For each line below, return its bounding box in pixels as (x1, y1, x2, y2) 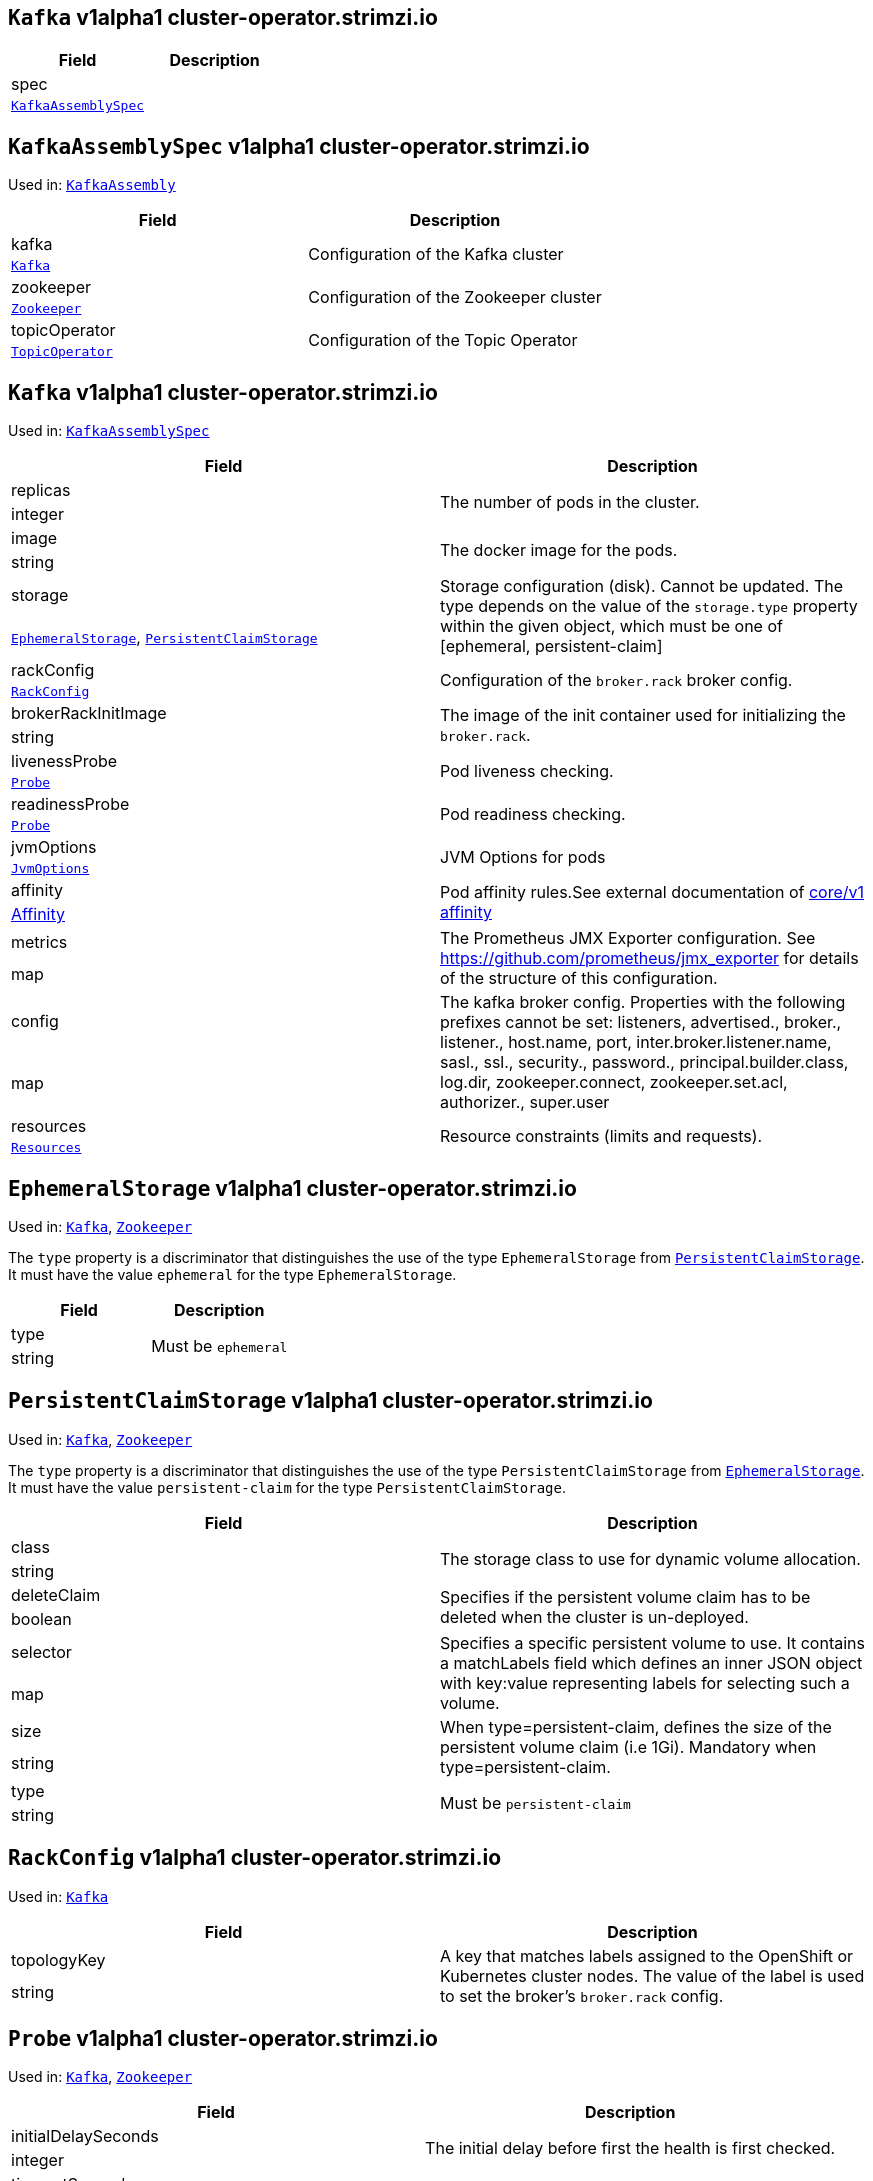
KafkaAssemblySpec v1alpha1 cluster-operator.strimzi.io (8, 133, 590, 159)
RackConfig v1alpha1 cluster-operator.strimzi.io (8, 1845, 502, 1871)
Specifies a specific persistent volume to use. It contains (440, 1632, 865, 1653)
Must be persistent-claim (440, 1792, 631, 1813)
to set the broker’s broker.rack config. (440, 1985, 724, 2006)
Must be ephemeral (151, 1335, 288, 1356)
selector (11, 1641, 72, 1662)
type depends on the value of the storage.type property (440, 596, 858, 617)
